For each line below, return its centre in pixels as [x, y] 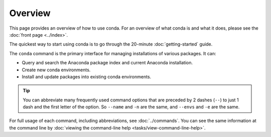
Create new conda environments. [56, 70]
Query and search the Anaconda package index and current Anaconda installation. [107, 63]
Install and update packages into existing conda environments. [87, 77]
